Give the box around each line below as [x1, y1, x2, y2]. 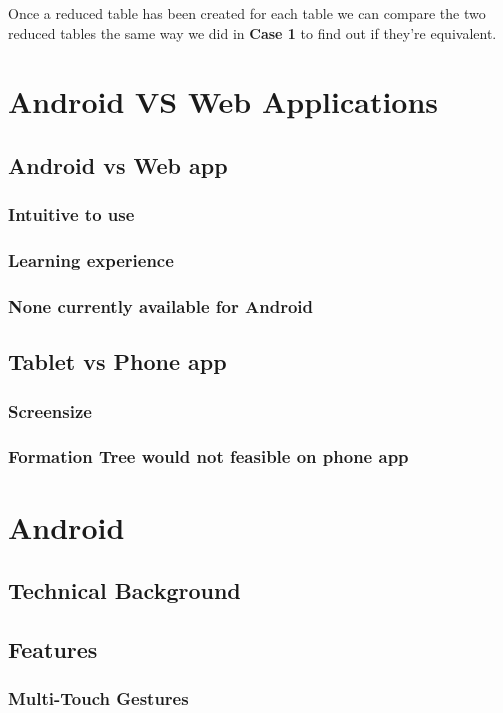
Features [8, 633, 98, 664]
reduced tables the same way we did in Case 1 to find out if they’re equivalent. [8, 22, 497, 43]
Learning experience [8, 248, 174, 273]
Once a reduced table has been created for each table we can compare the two [8, 3, 486, 23]
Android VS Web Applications [8, 81, 439, 122]
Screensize [8, 398, 92, 423]
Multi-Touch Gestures [8, 686, 189, 711]
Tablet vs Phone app [8, 346, 227, 377]
